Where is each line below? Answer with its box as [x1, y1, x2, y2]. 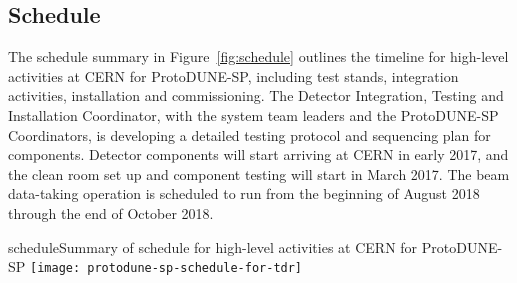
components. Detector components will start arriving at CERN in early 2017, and [8, 144, 509, 165]
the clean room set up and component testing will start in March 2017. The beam [8, 163, 510, 184]
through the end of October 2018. [8, 202, 214, 223]
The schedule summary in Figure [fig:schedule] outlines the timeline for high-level [8, 46, 509, 67]
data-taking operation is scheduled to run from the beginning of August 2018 [8, 183, 480, 204]
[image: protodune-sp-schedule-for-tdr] [30, 261, 303, 276]
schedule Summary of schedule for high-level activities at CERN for [8, 236, 418, 257]
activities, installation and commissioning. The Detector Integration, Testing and [8, 85, 504, 106]
